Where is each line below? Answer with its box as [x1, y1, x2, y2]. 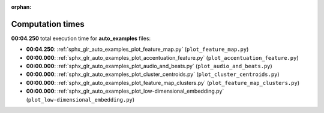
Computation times [11, 19, 85, 29]
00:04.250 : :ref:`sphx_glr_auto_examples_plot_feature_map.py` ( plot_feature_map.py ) [26, 45, 249, 53]
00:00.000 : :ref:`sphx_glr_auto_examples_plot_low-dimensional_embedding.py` [26, 87, 224, 95]
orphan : [11, 4, 32, 10]
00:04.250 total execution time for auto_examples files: [11, 35, 151, 42]
